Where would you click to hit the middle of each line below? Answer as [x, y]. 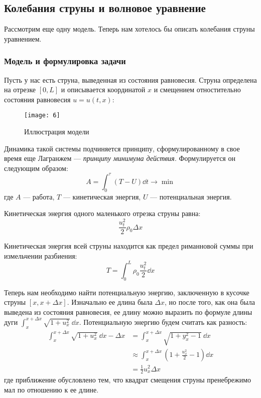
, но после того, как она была [210, 302]
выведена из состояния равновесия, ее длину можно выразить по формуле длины [128, 312]
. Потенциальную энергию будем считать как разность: [163, 322]
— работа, [39, 196]
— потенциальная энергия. [191, 196]
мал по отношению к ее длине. [51, 389]
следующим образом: [36, 168]
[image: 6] [42, 116]
